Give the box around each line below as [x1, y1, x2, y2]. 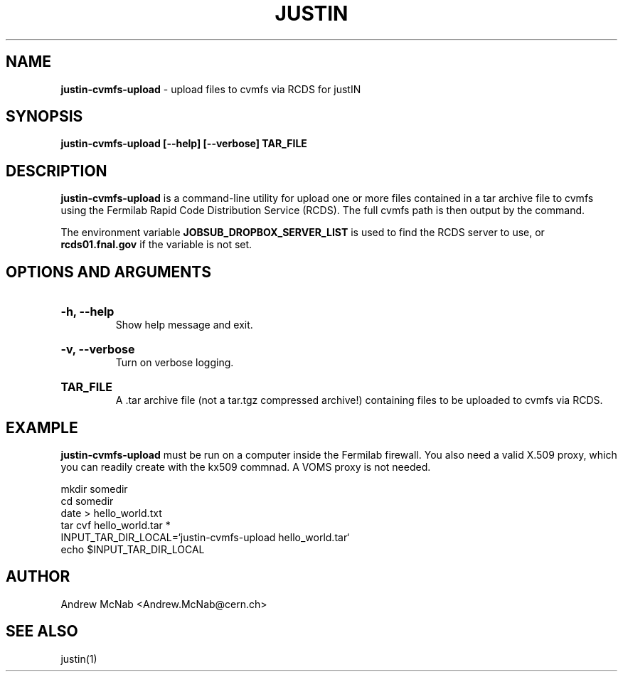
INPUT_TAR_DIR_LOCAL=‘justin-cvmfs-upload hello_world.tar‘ [60, 531, 350, 543]
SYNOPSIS [6, 107, 83, 126]
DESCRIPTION [6, 161, 107, 180]
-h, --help [60, 304, 115, 319]
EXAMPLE [6, 418, 78, 437]
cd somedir [60, 494, 114, 507]
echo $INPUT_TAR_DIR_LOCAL [60, 543, 205, 555]
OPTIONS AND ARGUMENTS [6, 262, 212, 281]
